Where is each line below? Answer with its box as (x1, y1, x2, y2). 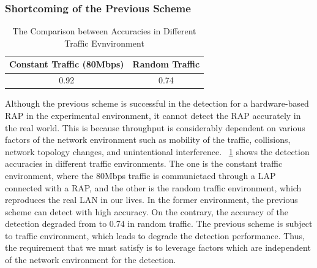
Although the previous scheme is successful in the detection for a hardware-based (5, 97, 309, 110)
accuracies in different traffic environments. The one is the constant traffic (5, 157, 283, 170)
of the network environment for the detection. (5, 253, 176, 266)
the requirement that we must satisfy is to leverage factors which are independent (5, 241, 311, 254)
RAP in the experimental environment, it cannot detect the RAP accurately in (5, 109, 301, 121)
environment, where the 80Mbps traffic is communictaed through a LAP (5, 169, 276, 182)
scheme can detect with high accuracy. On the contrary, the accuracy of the (5, 205, 288, 218)
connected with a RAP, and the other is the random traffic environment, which (5, 181, 302, 194)
